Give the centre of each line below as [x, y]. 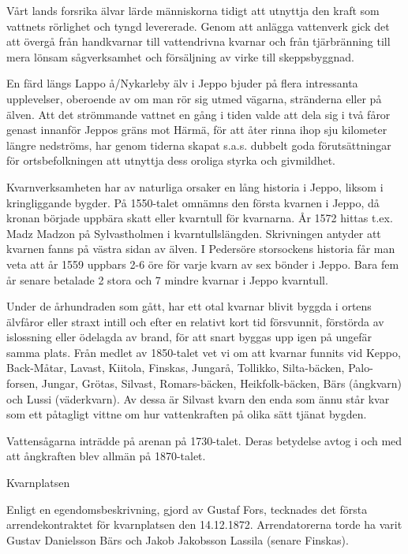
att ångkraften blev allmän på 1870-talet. [106, 456]
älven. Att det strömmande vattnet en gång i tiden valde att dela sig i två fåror [198, 114]
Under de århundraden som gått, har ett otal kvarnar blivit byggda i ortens [189, 306]
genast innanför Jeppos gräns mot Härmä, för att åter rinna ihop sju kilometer [197, 130]
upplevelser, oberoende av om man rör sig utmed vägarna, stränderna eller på [194, 98]
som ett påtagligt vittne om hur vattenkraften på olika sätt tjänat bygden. [187, 414]
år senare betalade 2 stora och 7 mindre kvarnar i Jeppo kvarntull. [167, 279]
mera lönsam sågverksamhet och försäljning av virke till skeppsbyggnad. [180, 56]
